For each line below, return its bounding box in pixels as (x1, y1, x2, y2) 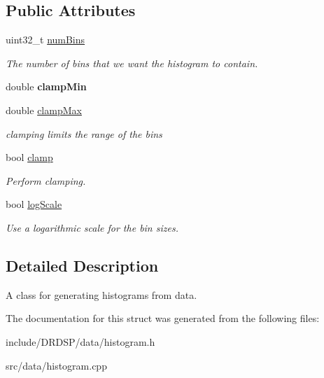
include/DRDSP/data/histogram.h (6, 334, 155, 349)
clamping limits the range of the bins (6, 126, 162, 141)
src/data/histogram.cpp (6, 358, 107, 372)
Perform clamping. (6, 173, 86, 188)
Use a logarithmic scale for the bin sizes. (6, 220, 178, 234)
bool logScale (6, 197, 62, 211)
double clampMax (6, 102, 82, 117)
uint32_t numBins (6, 32, 85, 47)
